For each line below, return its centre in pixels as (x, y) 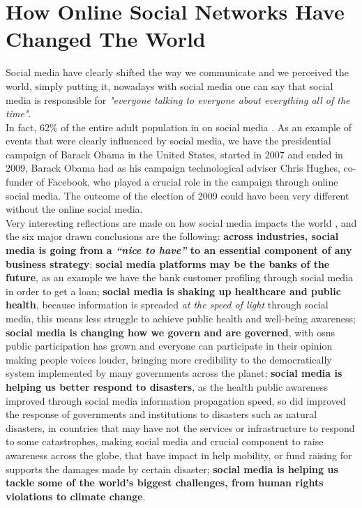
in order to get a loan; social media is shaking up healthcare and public (173, 291)
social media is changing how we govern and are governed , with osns (171, 332)
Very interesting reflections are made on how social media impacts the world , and (181, 222)
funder (20, 182)
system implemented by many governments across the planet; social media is (174, 373)
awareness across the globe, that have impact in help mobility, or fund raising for (179, 455)
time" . (18, 113)
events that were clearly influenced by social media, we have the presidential (168, 141)
